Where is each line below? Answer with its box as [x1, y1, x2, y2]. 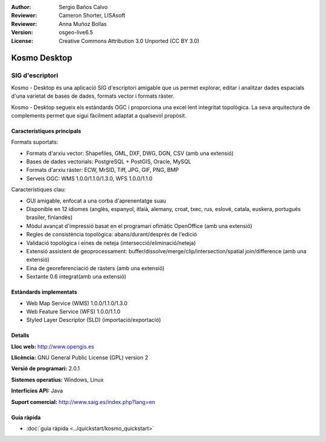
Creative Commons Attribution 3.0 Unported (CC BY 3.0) [59, 37, 200, 45]
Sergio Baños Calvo [59, 4, 108, 10]
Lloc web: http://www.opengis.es [11, 343, 95, 350]
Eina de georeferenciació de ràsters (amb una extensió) [26, 264, 165, 271]
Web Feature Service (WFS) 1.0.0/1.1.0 [26, 308, 121, 315]
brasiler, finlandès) [26, 214, 73, 221]
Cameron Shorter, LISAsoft [59, 12, 126, 19]
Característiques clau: [11, 186, 66, 193]
